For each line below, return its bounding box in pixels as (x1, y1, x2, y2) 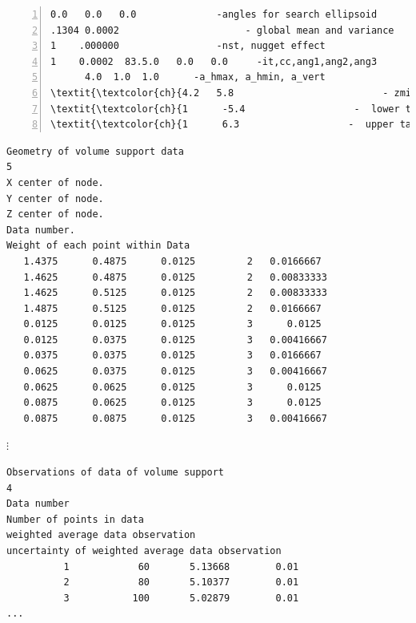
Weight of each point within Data (6, 240, 190, 252)
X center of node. (6, 176, 104, 188)
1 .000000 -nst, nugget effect (50, 40, 326, 52)
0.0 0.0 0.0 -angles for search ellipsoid (50, 9, 378, 20)
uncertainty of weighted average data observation (6, 545, 282, 556)
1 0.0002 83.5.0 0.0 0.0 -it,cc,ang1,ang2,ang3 (50, 55, 378, 67)
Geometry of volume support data (6, 145, 184, 157)
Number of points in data (6, 513, 144, 525)
